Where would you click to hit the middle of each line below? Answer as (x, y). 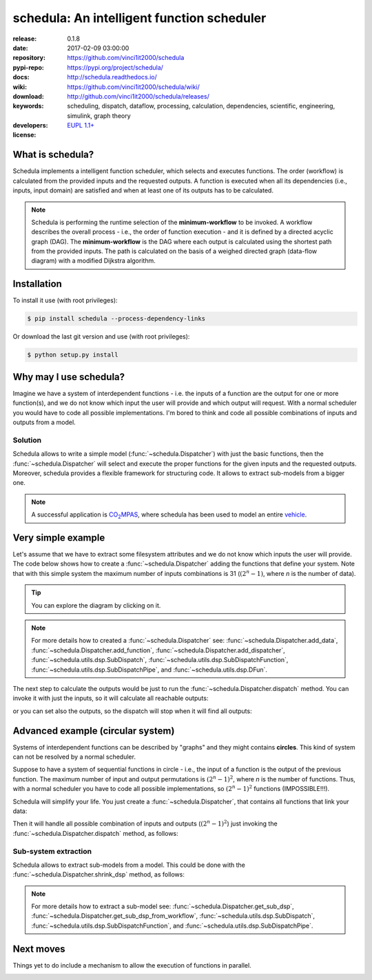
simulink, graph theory (99, 116)
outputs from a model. (44, 422)
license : (24, 135)
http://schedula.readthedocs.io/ (112, 77)
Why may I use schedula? (69, 377)
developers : (30, 126)
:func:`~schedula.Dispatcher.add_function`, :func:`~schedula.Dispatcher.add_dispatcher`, (158, 650)
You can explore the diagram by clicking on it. (96, 605)
